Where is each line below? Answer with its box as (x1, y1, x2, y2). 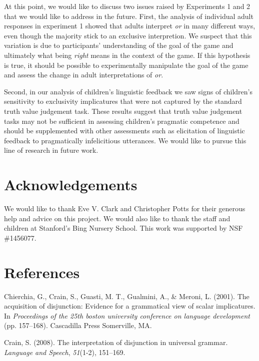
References (4, 262, 80, 282)
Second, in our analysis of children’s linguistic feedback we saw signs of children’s (4, 86, 252, 96)
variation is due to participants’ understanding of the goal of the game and (4, 40, 233, 50)
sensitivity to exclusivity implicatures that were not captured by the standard (4, 96, 242, 106)
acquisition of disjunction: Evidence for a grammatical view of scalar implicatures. (4, 301, 255, 311)
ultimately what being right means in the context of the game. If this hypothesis (4, 49, 250, 60)
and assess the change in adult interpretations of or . (4, 69, 163, 80)
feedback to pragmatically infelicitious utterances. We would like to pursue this (4, 135, 246, 145)
